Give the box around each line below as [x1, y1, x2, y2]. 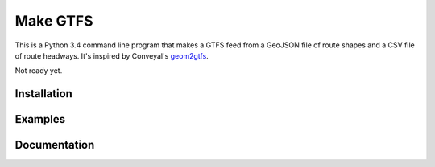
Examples [14, 112, 66, 126]
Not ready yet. [14, 66, 63, 75]
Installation [14, 87, 72, 100]
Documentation [14, 138, 95, 152]
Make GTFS [14, 12, 93, 30]
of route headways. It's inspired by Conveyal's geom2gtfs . [14, 51, 209, 60]
